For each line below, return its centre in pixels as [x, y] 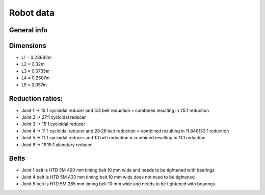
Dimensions [28, 46]
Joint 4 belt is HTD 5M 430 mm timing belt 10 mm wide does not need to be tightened [108, 177]
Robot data [32, 13]
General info [28, 30]
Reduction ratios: [36, 98]
